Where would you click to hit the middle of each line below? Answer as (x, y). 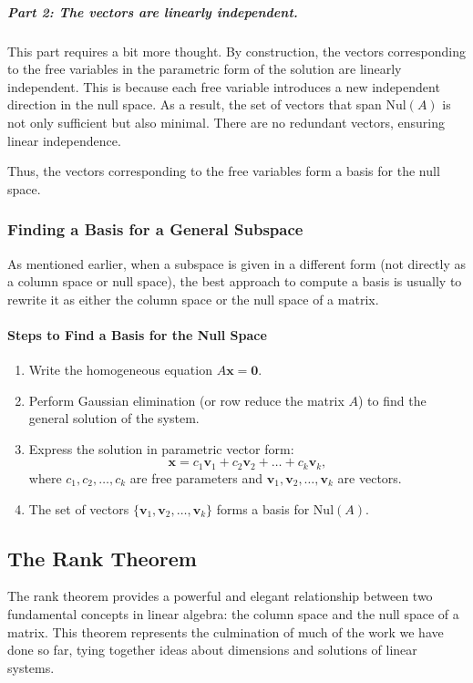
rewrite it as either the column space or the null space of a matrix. (193, 299)
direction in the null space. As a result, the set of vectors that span (195, 104)
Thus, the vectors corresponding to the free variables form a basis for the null (224, 171)
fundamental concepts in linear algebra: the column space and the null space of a (233, 613)
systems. (31, 667)
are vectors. (370, 477)
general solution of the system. (114, 418)
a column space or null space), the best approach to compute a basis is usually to (235, 281)
